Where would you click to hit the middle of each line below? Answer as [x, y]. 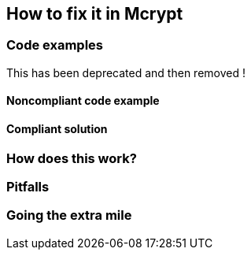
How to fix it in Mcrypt [95, 14]
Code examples [55, 45]
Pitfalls [28, 187]
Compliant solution [57, 129]
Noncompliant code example [83, 101]
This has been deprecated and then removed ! [126, 72]
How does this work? [72, 158]
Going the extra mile [69, 215]
